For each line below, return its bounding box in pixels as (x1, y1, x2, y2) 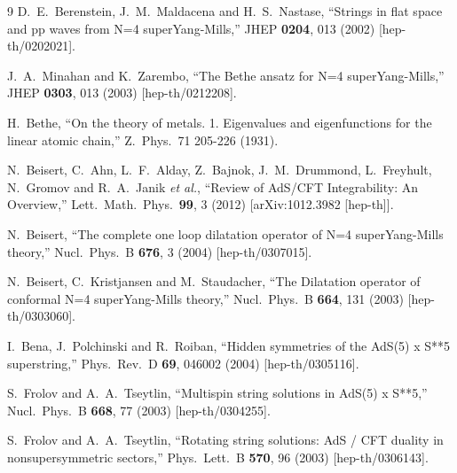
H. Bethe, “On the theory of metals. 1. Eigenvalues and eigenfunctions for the (7, 112, 432, 131)
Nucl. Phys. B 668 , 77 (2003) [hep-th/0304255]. (7, 400, 271, 419)
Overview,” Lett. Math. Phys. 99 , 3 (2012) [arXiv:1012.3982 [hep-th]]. (7, 195, 394, 213)
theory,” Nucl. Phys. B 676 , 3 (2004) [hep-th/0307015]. (7, 242, 312, 260)
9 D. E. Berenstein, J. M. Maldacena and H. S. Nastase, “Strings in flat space (7, 2, 443, 19)
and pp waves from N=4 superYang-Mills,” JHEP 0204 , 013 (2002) (7, 19, 375, 37)
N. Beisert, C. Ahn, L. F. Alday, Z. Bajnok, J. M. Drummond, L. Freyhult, (7, 160, 432, 179)
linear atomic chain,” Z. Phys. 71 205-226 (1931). (7, 130, 279, 149)
